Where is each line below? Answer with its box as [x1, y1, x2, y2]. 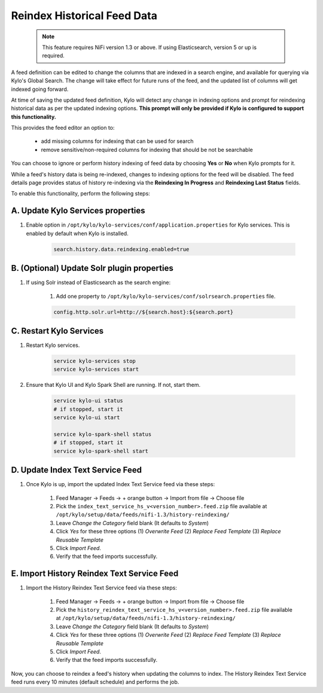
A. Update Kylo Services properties [11, 206, 146, 216]
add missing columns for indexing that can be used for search [41, 138, 194, 145]
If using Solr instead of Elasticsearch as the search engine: [26, 279, 171, 286]
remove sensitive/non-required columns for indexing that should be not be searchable [41, 146, 254, 153]
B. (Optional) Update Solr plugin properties [11, 263, 173, 273]
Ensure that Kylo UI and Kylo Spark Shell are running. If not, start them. [26, 381, 200, 389]
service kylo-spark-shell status [53, 431, 152, 438]
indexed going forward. [11, 86, 69, 93]
